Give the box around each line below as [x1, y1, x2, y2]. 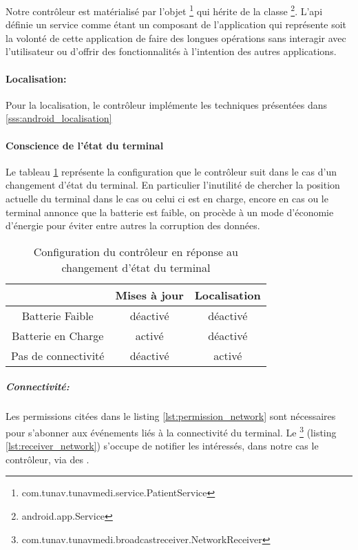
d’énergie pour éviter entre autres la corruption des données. [6, 218, 260, 233]
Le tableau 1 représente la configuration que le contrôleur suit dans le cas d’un [6, 164, 337, 178]
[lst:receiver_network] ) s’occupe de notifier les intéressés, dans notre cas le [6, 438, 319, 453]
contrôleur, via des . [6, 452, 89, 466]
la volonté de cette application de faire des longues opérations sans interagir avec [6, 30, 346, 45]
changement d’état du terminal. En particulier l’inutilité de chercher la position [6, 178, 340, 192]
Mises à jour [115, 286, 184, 303]
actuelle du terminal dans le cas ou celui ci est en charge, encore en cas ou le [6, 191, 328, 205]
